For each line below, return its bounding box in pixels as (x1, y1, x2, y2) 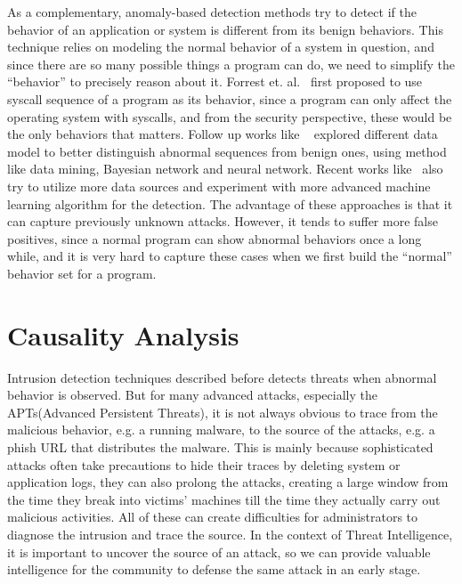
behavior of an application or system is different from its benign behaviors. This (7, 20, 443, 38)
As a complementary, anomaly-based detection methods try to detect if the (7, 3, 417, 20)
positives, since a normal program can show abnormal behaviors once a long (7, 229, 422, 247)
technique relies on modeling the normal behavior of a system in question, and (7, 37, 434, 56)
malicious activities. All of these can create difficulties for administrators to (7, 507, 418, 526)
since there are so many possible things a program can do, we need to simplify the (7, 54, 456, 73)
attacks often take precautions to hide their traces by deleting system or (7, 455, 401, 474)
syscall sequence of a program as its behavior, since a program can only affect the (7, 89, 452, 108)
